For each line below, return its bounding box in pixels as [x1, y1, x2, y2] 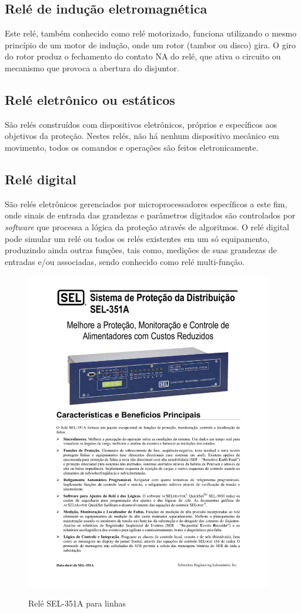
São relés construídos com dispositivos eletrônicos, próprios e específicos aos [5, 118, 277, 130]
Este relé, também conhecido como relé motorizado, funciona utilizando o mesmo [5, 27, 297, 39]
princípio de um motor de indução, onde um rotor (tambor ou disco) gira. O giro [5, 38, 296, 51]
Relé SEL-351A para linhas [28, 597, 126, 609]
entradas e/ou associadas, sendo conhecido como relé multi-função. [5, 255, 245, 267]
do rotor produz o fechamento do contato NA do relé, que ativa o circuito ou [5, 50, 281, 62]
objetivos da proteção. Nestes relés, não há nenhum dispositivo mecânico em [5, 130, 279, 142]
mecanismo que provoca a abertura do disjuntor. [5, 61, 179, 74]
